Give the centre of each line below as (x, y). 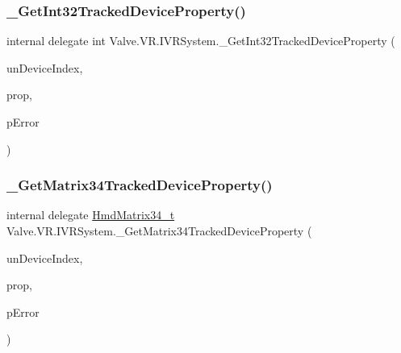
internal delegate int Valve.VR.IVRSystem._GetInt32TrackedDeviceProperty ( (201, 41)
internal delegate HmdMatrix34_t (91, 215)
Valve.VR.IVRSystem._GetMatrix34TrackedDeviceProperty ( (159, 230)
